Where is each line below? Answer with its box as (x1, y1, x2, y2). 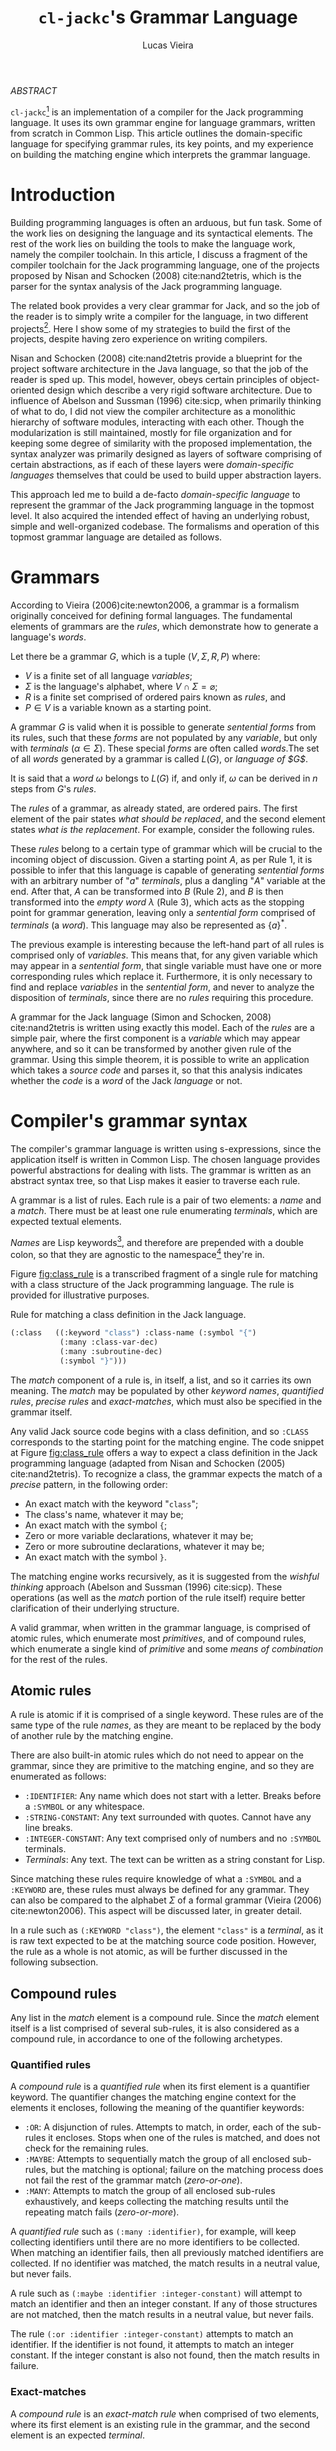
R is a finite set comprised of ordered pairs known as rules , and (24, 691, 287, 703)
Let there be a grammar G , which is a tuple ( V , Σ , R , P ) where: (10, 651, 261, 663)
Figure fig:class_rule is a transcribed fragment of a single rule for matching (10, 1268, 318, 1280)
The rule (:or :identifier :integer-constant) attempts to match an (10, 2328, 294, 2340)
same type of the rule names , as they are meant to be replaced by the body (10, 1719, 322, 1731)
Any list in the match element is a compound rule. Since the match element (10, 2012, 320, 2024)
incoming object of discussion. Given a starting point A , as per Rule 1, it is (10, 854, 313, 866)
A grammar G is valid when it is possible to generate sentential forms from (10, 721, 317, 733)
